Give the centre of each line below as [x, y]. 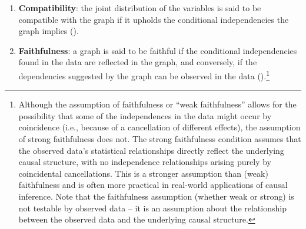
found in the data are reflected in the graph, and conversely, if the [138, 62]
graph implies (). [49, 31]
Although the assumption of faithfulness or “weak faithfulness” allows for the [157, 104]
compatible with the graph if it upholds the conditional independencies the [154, 19]
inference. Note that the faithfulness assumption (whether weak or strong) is [156, 196]
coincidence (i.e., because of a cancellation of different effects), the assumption [159, 127]
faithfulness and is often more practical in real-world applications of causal [153, 185]
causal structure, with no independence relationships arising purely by [145, 162]
